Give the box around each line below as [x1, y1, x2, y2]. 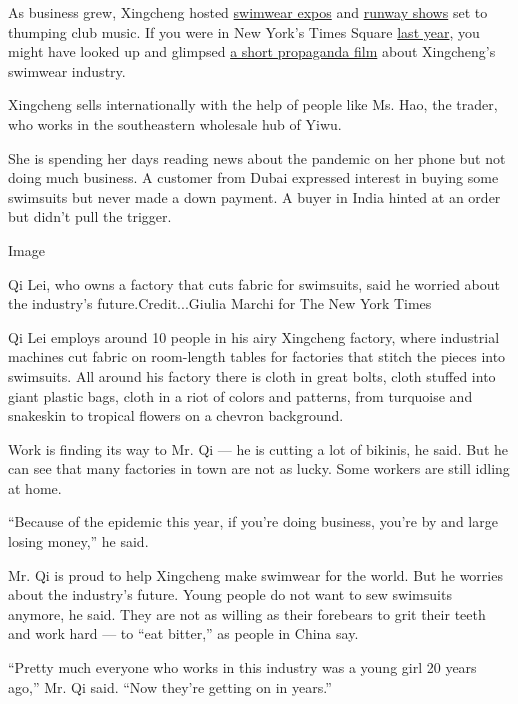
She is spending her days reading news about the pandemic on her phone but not [8, 147, 506, 168]
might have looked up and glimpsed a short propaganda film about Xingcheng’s [8, 41, 496, 62]
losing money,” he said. [8, 531, 149, 552]
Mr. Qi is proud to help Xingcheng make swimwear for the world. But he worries [8, 564, 503, 585]
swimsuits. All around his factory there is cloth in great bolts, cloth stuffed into [8, 365, 496, 386]
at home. [8, 477, 62, 498]
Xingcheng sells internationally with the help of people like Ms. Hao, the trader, [8, 94, 498, 115]
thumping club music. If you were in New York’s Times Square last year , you [8, 21, 480, 42]
